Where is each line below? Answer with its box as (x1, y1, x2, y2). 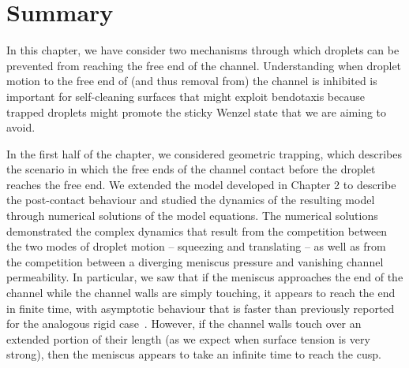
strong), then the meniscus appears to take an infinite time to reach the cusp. (6, 346, 381, 362)
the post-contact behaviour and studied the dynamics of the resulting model (6, 191, 375, 208)
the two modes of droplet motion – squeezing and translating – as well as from (6, 238, 386, 255)
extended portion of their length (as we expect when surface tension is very (6, 330, 370, 347)
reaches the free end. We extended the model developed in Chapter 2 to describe (6, 176, 396, 192)
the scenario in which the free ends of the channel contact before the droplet (6, 161, 376, 177)
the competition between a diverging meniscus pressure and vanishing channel (6, 253, 384, 269)
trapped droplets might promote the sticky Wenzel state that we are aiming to (6, 103, 387, 120)
